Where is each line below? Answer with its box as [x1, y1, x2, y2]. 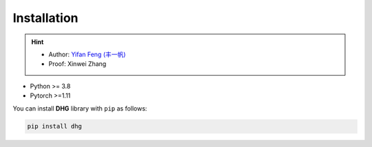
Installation [12, 10, 79, 25]
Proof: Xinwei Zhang [48, 60, 107, 68]
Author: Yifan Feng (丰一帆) [48, 50, 126, 58]
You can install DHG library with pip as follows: [12, 104, 147, 113]
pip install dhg [27, 122, 83, 131]
